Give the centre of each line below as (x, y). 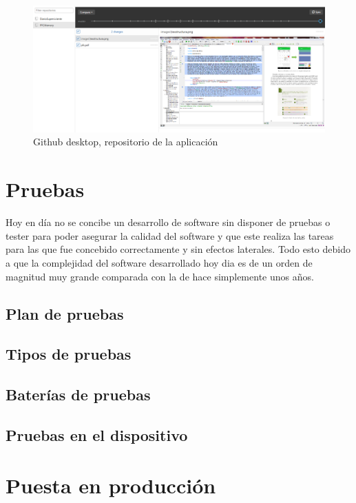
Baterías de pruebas (78, 394)
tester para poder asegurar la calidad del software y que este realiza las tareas (170, 235)
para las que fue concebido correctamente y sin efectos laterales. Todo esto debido (178, 249)
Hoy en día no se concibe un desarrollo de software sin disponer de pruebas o (168, 222)
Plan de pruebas (65, 313)
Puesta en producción (111, 485)
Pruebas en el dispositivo (97, 434)
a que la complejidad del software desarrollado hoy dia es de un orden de (159, 262)
